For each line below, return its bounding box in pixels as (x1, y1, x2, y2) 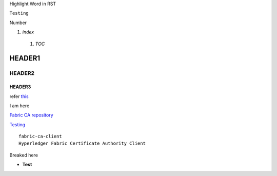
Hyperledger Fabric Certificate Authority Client (18, 141, 146, 146)
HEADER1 (9, 54, 41, 63)
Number (9, 19, 27, 26)
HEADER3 (9, 84, 31, 90)
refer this (9, 93, 29, 100)
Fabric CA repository (9, 112, 53, 118)
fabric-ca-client (18, 133, 62, 140)
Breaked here (9, 152, 38, 158)
